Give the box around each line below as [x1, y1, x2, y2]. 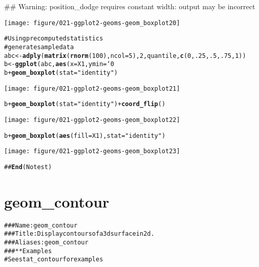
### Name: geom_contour [4, 221, 78, 229]
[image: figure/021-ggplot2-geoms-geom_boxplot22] [4, 116, 180, 124]
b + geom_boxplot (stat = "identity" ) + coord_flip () [4, 100, 166, 108]
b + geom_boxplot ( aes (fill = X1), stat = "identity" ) [4, 132, 166, 139]
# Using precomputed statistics [4, 35, 103, 43]
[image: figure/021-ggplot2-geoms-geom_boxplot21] [4, 85, 180, 92]
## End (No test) [4, 163, 52, 171]
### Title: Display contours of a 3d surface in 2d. [4, 230, 155, 238]
